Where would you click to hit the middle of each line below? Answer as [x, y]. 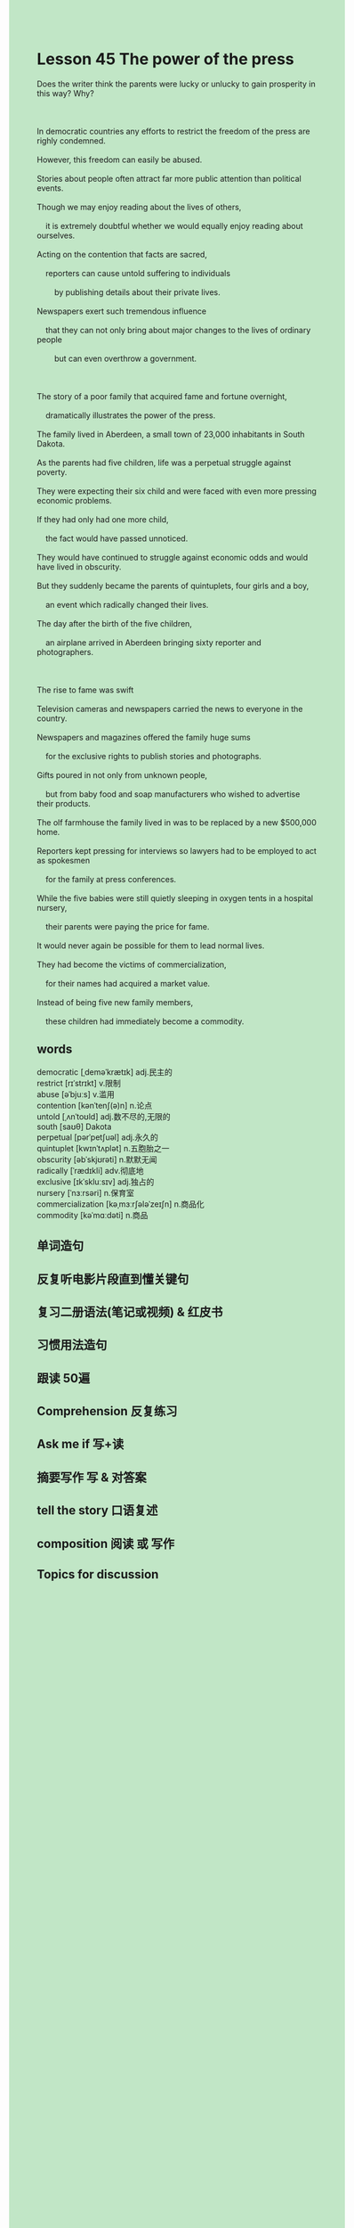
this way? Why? [65, 93]
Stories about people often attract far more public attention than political [169, 178]
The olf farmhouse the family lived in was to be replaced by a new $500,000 [177, 822]
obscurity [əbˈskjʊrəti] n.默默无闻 [97, 1159]
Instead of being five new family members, [115, 1002]
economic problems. [74, 500]
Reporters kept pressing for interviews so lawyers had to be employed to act [177, 850]
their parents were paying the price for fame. [127, 926]
